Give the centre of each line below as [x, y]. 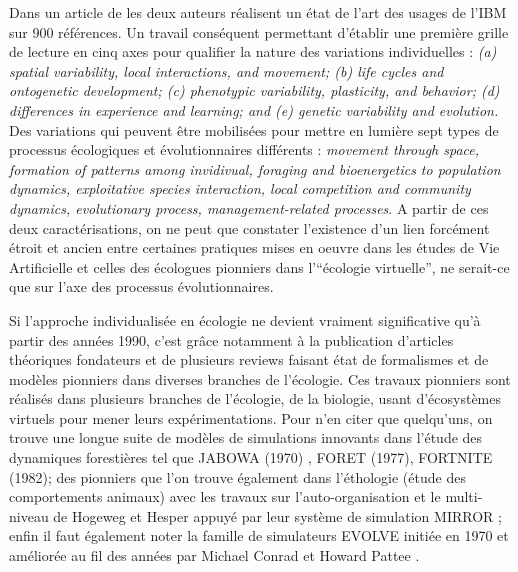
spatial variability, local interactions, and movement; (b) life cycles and [226, 70]
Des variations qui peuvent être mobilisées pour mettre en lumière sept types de [254, 129]
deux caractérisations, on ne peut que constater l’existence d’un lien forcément [249, 227]
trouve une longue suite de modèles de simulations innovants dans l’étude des [246, 437]
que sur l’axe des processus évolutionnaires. [141, 286]
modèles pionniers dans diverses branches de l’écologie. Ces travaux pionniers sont [260, 378]
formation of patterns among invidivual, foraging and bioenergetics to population [255, 168]
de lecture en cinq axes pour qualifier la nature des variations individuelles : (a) [253, 51]
